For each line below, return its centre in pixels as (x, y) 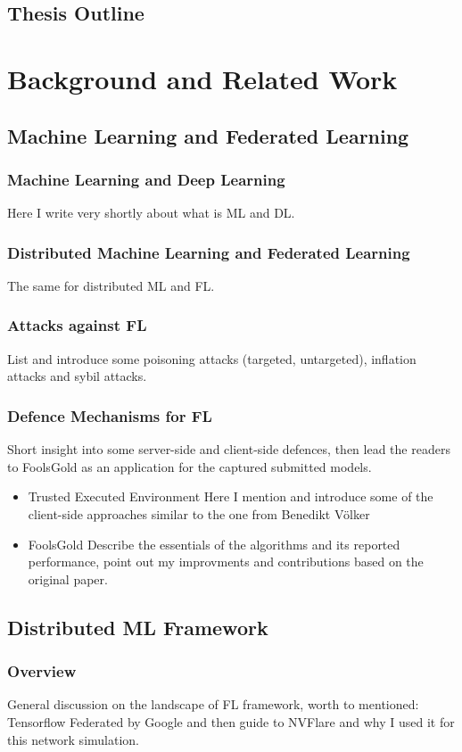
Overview (42, 671)
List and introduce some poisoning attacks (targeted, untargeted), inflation (212, 358)
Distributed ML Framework (138, 627)
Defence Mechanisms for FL (110, 415)
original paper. (68, 578)
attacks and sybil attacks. (77, 376)
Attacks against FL (77, 325)
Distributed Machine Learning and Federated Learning (209, 252)
